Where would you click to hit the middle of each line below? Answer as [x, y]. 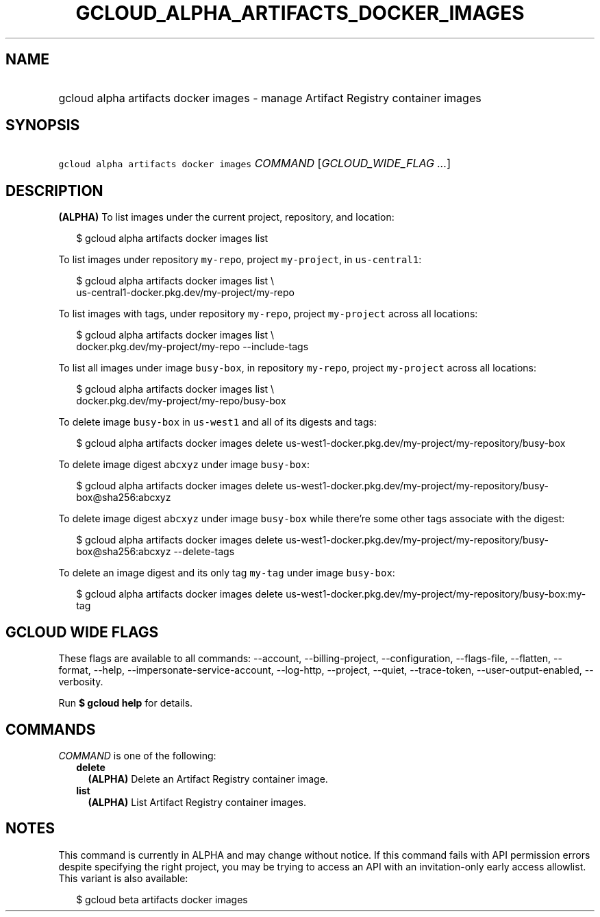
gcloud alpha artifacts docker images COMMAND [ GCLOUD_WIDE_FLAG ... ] [255, 163]
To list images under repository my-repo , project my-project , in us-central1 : [240, 260]
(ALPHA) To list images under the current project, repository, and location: [226, 217]
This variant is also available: [123, 878]
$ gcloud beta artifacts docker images [162, 899]
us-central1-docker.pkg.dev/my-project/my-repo [186, 293]
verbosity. [81, 682]
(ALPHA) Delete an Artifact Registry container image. [208, 779]
